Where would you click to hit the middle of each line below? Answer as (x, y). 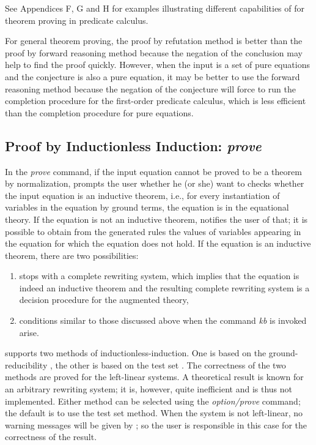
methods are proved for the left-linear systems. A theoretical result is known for (154, 377)
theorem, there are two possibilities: (72, 255)
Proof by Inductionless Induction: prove (133, 145)
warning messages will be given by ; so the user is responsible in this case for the (156, 424)
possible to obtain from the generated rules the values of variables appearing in (153, 231)
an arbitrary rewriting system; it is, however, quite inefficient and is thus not (149, 389)
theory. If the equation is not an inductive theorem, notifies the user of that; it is (156, 219)
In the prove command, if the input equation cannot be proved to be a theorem (153, 171)
